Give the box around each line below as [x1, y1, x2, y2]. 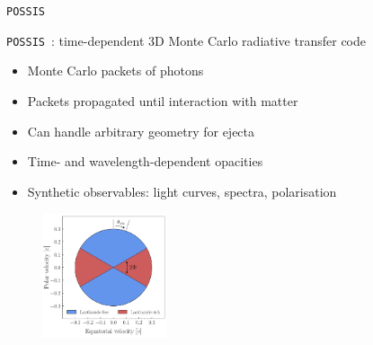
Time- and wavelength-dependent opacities [27, 152, 263, 171]
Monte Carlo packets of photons [27, 61, 204, 80]
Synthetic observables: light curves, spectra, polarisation [27, 181, 337, 200]
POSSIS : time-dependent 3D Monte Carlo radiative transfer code [6, 31, 366, 49]
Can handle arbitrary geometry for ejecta [27, 121, 255, 140]
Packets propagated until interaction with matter [27, 91, 298, 110]
